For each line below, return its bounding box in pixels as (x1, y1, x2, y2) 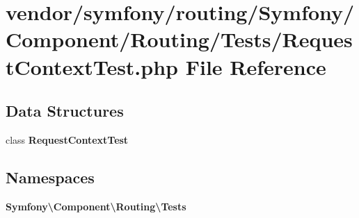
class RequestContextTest (6, 132, 129, 146)
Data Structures (6, 100, 124, 121)
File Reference (185, 52, 326, 81)
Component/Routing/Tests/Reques (6, 25, 353, 53)
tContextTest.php (6, 52, 178, 81)
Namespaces (6, 166, 95, 187)
